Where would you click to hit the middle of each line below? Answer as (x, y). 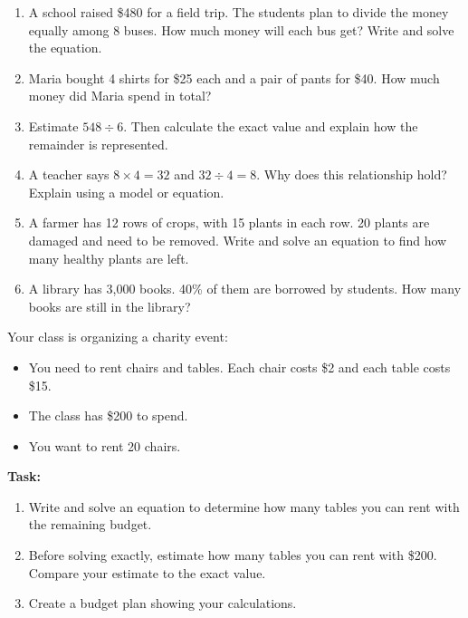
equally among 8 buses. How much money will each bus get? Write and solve (241, 29)
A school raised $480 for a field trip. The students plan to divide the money (239, 12)
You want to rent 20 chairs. (105, 445)
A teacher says (69, 174)
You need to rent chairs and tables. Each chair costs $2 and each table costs (239, 367)
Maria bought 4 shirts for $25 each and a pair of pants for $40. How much (234, 77)
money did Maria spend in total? (120, 96)
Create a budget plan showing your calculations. (162, 603)
